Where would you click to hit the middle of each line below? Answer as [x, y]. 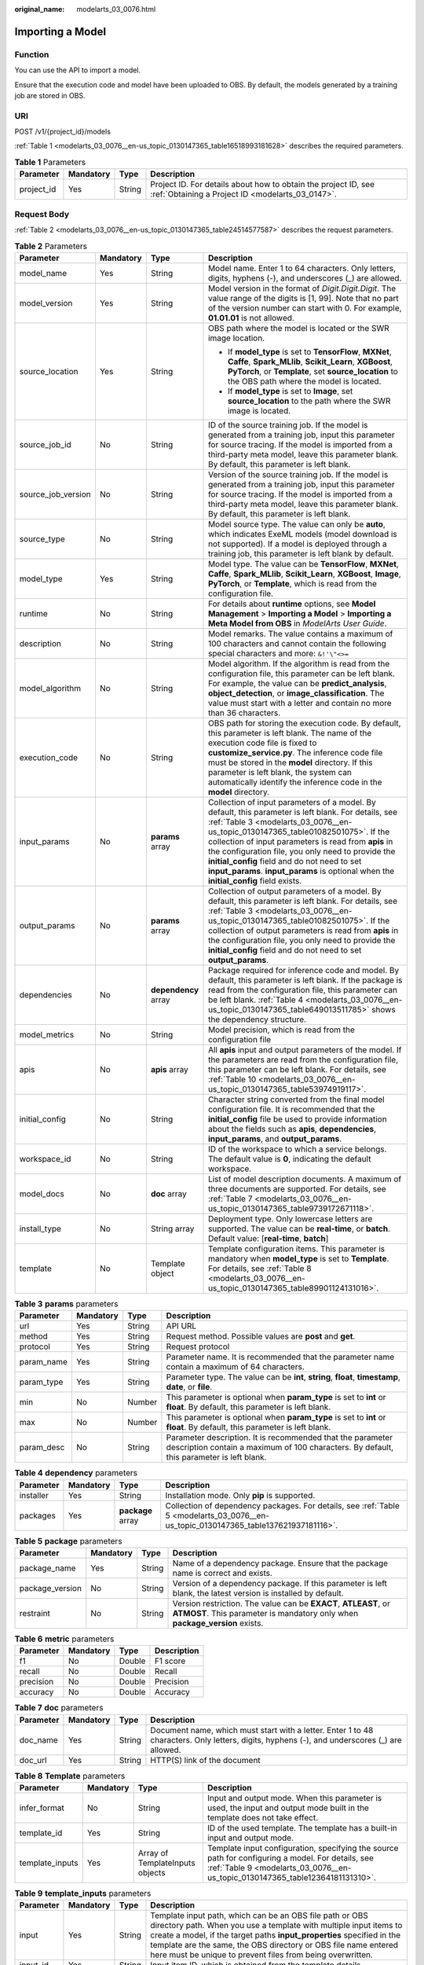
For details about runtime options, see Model [292, 604]
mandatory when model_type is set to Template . [299, 1258]
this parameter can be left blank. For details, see [297, 1069]
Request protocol [198, 1346]
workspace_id [45, 1159]
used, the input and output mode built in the [288, 1808]
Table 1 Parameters [50, 163]
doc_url [33, 1760]
